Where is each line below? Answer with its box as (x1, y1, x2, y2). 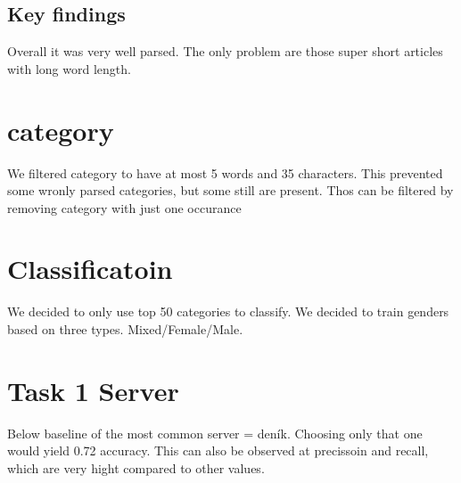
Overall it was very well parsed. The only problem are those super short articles (7, 42, 443, 61)
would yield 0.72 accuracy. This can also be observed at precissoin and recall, (7, 441, 429, 460)
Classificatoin (7, 250, 173, 287)
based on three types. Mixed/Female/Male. (7, 320, 243, 339)
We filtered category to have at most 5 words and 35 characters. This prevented (7, 163, 443, 182)
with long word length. (7, 59, 131, 78)
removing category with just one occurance (7, 198, 242, 217)
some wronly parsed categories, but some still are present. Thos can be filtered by (7, 181, 454, 200)
